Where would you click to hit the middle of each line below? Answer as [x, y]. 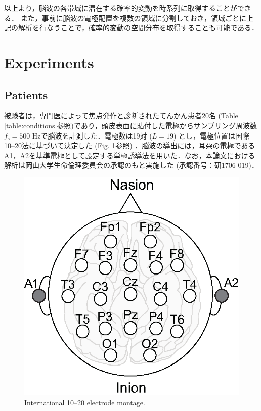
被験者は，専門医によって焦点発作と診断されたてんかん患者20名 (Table [121, 116]
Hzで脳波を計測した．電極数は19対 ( [92, 135]
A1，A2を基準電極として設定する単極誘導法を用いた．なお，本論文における [130, 155]
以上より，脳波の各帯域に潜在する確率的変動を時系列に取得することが [121, 8]
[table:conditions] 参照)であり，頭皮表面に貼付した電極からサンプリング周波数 [131, 125]
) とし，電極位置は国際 [211, 135]
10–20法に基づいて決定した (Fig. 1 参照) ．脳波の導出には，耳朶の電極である [130, 145]
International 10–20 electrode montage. [85, 402]
